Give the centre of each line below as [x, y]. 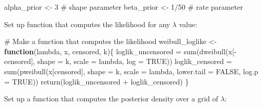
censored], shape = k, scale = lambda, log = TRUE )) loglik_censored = [118, 61]
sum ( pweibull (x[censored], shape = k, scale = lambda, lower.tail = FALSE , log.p [131, 71]
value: [188, 24]
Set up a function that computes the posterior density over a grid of [111, 99]
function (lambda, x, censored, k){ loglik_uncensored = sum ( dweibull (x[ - [120, 51]
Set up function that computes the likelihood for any [87, 24]
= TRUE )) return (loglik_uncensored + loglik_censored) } [97, 81]
